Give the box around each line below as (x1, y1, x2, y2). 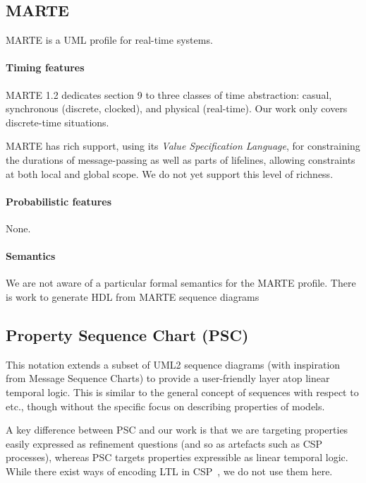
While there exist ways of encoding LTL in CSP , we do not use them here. (6, 463, 333, 478)
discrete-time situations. (6, 114, 109, 129)
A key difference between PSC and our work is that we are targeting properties (6, 422, 348, 437)
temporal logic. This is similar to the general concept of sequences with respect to (6, 384, 359, 399)
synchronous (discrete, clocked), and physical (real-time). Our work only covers (6, 101, 348, 116)
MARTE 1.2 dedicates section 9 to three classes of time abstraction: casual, (6, 87, 332, 102)
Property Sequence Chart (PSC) (6, 323, 249, 345)
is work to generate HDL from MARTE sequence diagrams (6, 289, 260, 304)
